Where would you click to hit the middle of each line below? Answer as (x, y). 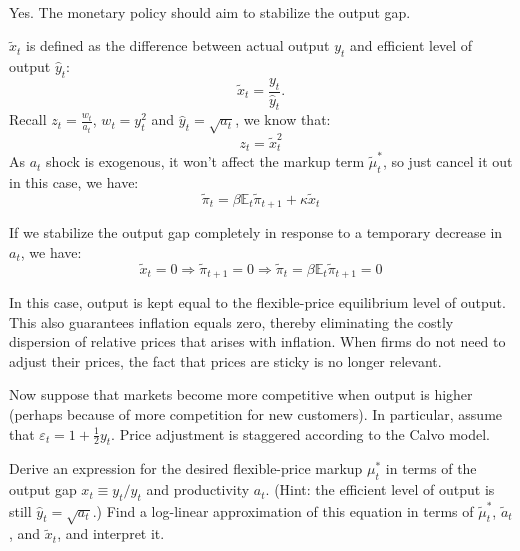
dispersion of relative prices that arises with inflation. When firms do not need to (257, 341)
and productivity (198, 489)
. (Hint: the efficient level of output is (380, 489)
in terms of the (431, 468)
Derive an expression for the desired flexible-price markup (186, 468)
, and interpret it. (111, 533)
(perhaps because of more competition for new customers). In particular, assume (256, 413)
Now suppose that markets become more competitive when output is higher (241, 394)
